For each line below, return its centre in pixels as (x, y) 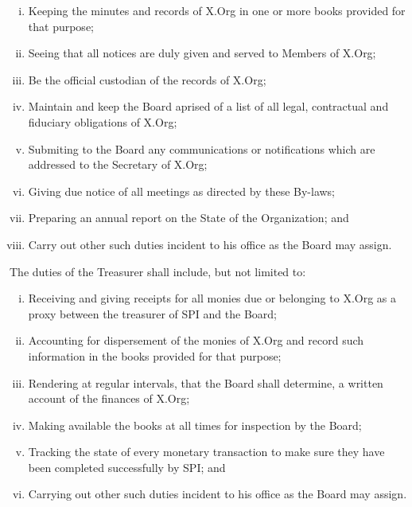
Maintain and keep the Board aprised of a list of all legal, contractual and (208, 106)
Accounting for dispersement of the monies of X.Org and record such (196, 340)
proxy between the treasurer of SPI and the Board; (152, 313)
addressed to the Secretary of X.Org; (118, 164)
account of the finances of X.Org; (109, 398)
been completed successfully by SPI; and (127, 467)
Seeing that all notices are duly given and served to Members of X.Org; (202, 53)
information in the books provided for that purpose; (155, 355)
